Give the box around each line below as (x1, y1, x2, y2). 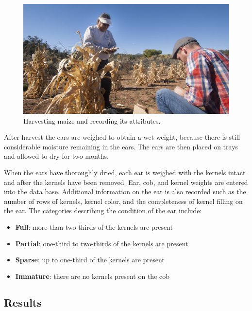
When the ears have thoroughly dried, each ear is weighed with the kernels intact (4, 167, 246, 178)
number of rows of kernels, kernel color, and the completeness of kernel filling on (4, 196, 243, 206)
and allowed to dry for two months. (4, 151, 109, 161)
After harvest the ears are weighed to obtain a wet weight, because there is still (4, 132, 240, 142)
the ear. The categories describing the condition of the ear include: (4, 205, 202, 216)
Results (4, 294, 42, 310)
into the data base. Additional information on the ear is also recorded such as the (4, 186, 246, 197)
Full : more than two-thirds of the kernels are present (15, 222, 173, 232)
